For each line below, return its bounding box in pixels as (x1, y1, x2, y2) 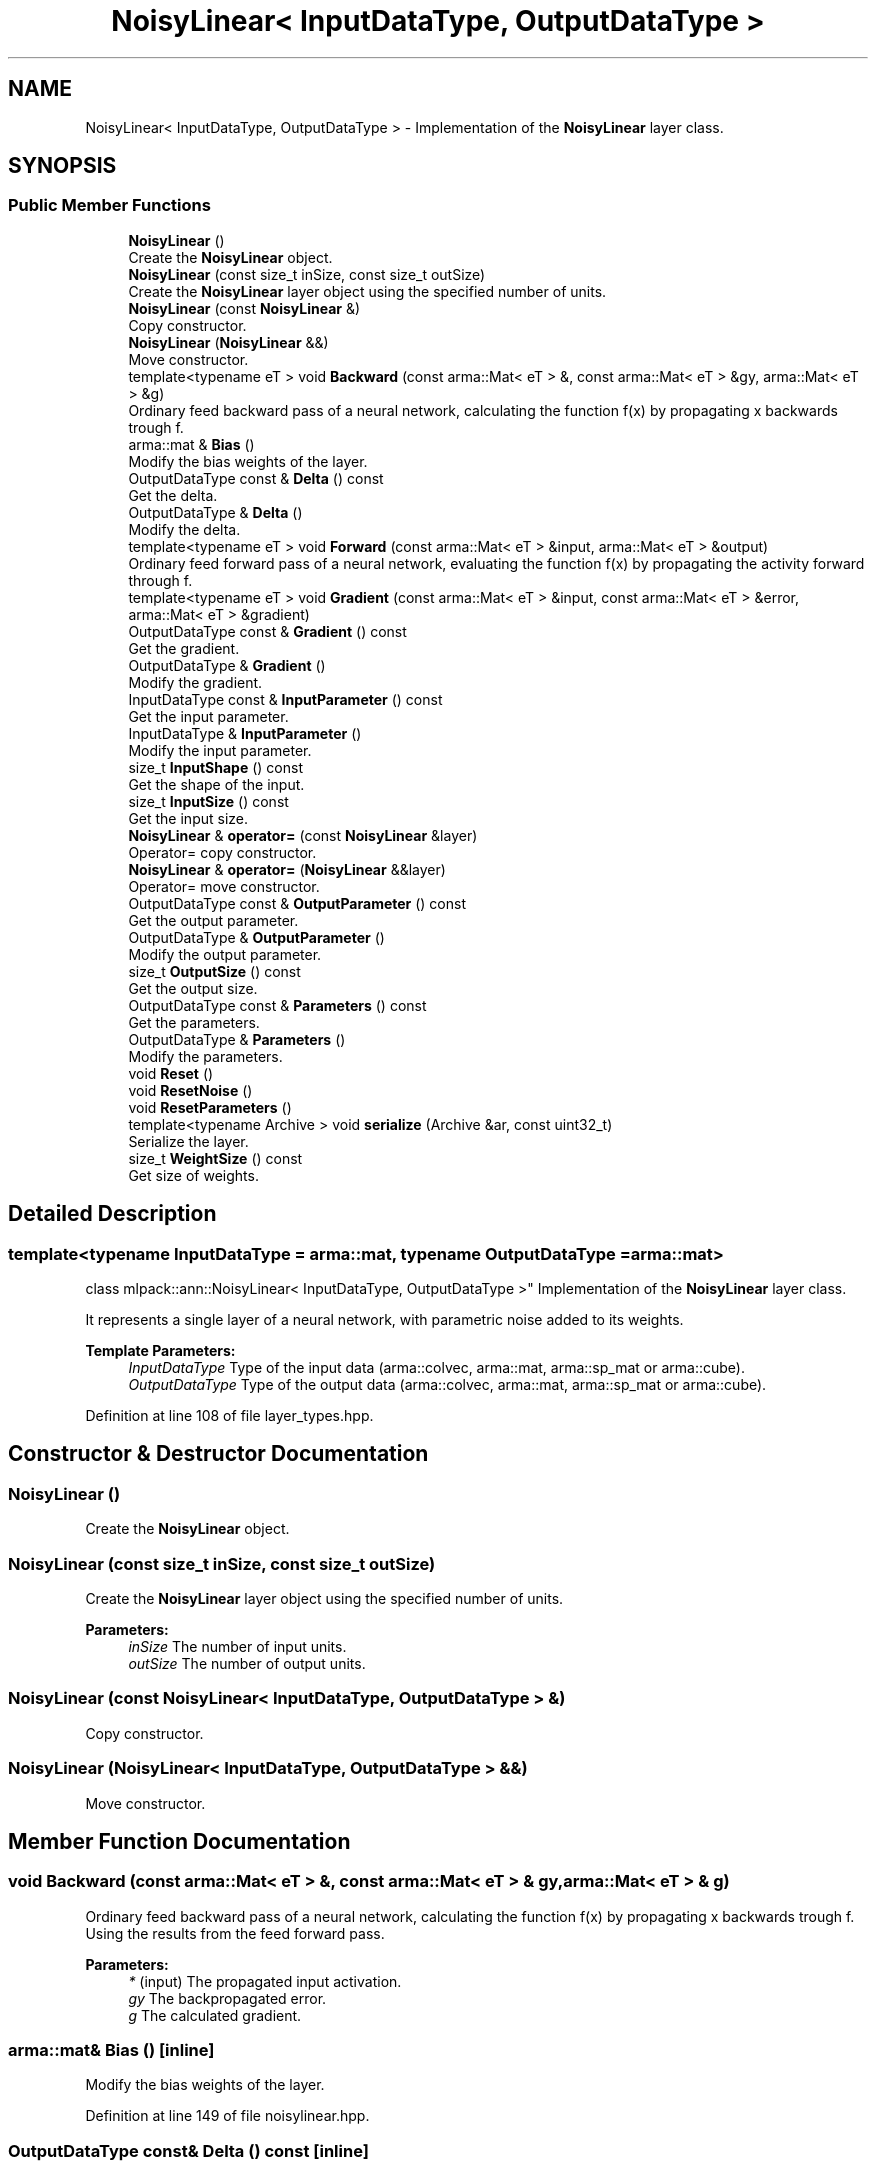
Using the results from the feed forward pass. (85, 1924, 385, 1942)
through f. (128, 571, 193, 589)
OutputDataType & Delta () (128, 503, 303, 521)
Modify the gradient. (128, 673, 263, 691)
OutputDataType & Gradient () (128, 656, 326, 674)
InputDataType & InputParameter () (128, 724, 362, 742)
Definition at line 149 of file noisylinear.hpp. (85, 2107, 370, 2125)
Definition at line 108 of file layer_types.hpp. (85, 1407, 374, 1425)
